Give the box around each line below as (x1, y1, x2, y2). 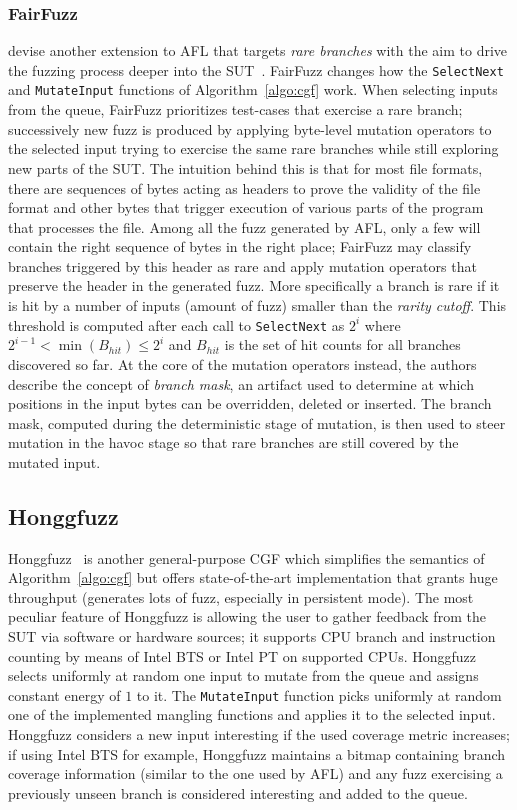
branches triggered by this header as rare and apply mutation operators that (8, 255, 477, 276)
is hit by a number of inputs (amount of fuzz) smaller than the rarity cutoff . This (8, 295, 507, 316)
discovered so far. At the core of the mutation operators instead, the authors (8, 353, 477, 374)
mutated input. (8, 451, 101, 472)
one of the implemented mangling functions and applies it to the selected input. (8, 704, 496, 725)
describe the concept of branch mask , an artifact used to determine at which (8, 373, 474, 394)
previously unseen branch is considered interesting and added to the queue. (8, 782, 468, 803)
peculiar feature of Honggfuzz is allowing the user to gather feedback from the (8, 606, 486, 627)
